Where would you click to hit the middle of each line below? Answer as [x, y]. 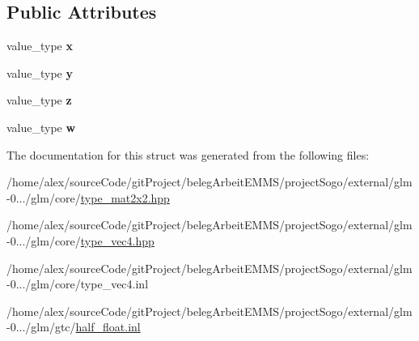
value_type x [40, 46]
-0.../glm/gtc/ [41, 327]
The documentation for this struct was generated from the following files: [188, 154]
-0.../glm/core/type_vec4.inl [78, 284]
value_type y [40, 72]
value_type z [39, 100]
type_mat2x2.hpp [125, 197]
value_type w [41, 127]
